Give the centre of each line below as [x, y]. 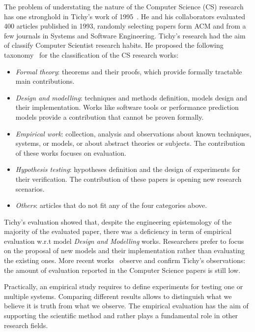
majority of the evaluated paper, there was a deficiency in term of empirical [118, 231]
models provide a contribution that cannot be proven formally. [110, 116]
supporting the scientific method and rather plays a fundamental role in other [121, 315]
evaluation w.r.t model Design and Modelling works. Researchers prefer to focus [124, 241]
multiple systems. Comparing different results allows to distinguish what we [118, 296]
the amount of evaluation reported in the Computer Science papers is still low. [122, 270]
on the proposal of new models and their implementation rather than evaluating [124, 250]
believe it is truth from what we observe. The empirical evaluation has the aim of [126, 306]
